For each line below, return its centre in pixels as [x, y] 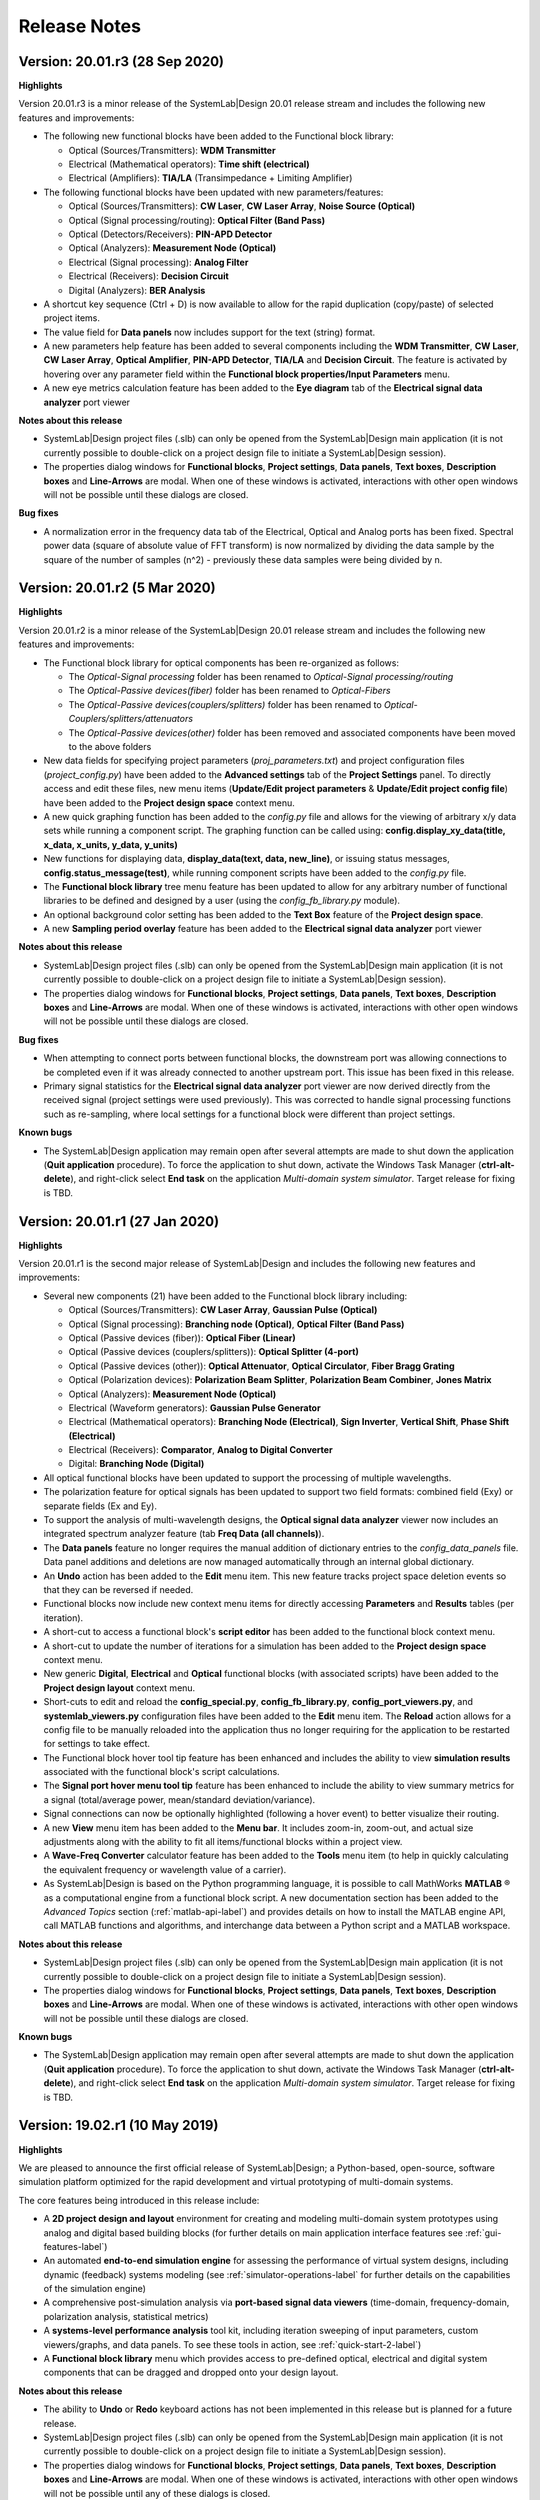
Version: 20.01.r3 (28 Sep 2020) [121, 61]
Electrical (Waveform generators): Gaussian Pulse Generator [194, 1407]
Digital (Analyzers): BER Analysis [137, 290]
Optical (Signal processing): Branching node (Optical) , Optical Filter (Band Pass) [236, 1324]
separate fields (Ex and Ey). [100, 1506]
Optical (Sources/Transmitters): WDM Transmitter [172, 150]
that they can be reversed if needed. [118, 1589]
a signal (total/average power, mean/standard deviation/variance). [179, 1799]
